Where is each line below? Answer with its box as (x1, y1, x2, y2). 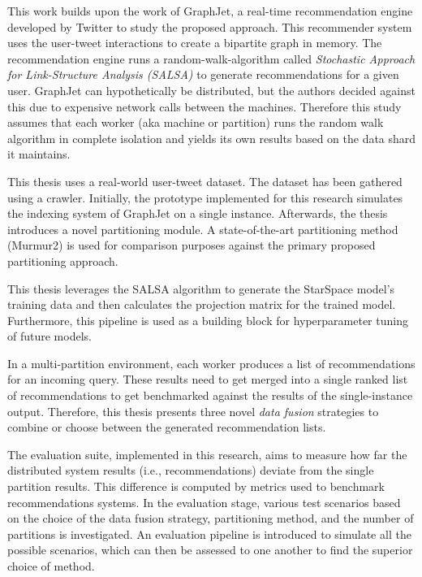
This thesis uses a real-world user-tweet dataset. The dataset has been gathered (7, 172, 403, 189)
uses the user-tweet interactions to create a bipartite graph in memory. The (7, 34, 382, 51)
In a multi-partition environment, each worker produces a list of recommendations (7, 354, 416, 371)
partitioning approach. (7, 252, 118, 269)
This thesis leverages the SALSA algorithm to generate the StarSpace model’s (7, 280, 395, 297)
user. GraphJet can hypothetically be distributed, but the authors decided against (7, 81, 416, 98)
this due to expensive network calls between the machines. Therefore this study (7, 98, 402, 115)
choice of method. (7, 557, 95, 574)
